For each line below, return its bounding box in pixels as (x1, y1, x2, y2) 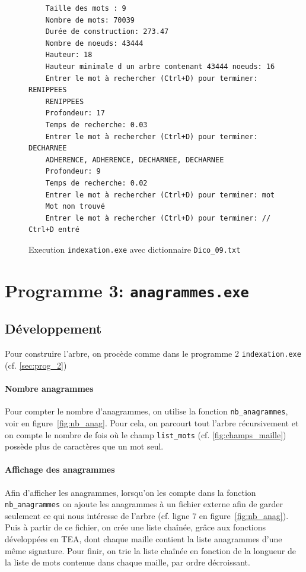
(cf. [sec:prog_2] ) (5, 359, 67, 371)
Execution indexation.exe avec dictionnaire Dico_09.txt (28, 243, 241, 255)
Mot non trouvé (45, 202, 105, 211)
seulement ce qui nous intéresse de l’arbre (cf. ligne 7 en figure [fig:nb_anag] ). (5, 509, 289, 521)
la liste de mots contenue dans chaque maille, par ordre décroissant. (5, 556, 250, 568)
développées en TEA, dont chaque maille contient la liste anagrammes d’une (5, 533, 282, 545)
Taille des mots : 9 (45, 4, 126, 12)
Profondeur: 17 (45, 109, 105, 118)
